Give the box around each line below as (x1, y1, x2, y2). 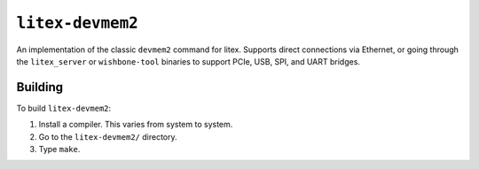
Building (16, 80, 64, 95)
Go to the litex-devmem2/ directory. (38, 131, 177, 142)
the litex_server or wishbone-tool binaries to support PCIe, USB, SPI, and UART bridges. (16, 56, 361, 66)
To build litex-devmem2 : (16, 103, 112, 113)
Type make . (38, 144, 81, 155)
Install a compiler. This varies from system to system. (38, 119, 233, 130)
